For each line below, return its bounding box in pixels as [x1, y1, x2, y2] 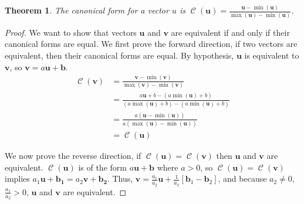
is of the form [78, 161, 127, 173]
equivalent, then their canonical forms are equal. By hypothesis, [5, 49, 234, 61]
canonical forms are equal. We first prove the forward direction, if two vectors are [5, 38, 298, 50]
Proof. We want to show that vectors [5, 26, 137, 38]
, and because [218, 172, 267, 185]
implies [5, 172, 30, 185]
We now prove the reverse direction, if [5, 149, 141, 162]
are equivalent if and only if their [171, 26, 290, 38]
